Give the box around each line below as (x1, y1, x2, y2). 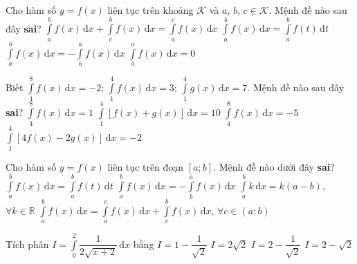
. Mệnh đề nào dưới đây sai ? (213, 160, 335, 174)
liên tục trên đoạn (107, 160, 184, 174)
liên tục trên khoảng (107, 3, 194, 17)
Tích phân (6, 236, 49, 251)
